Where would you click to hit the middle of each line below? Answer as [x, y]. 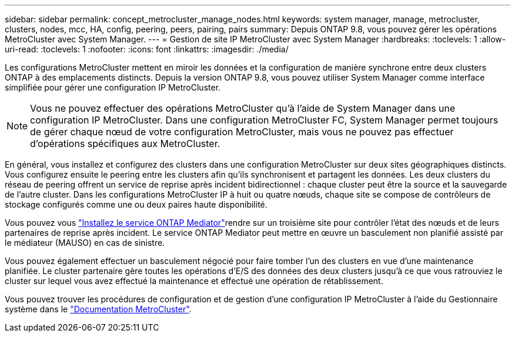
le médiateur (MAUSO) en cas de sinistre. [85, 243]
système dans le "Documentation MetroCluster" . [98, 309]
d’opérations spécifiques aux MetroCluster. [125, 144]
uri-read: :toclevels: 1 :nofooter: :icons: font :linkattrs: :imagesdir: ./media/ [147, 49]
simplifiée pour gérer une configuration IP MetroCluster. [113, 87]
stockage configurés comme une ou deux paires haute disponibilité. [136, 204]
